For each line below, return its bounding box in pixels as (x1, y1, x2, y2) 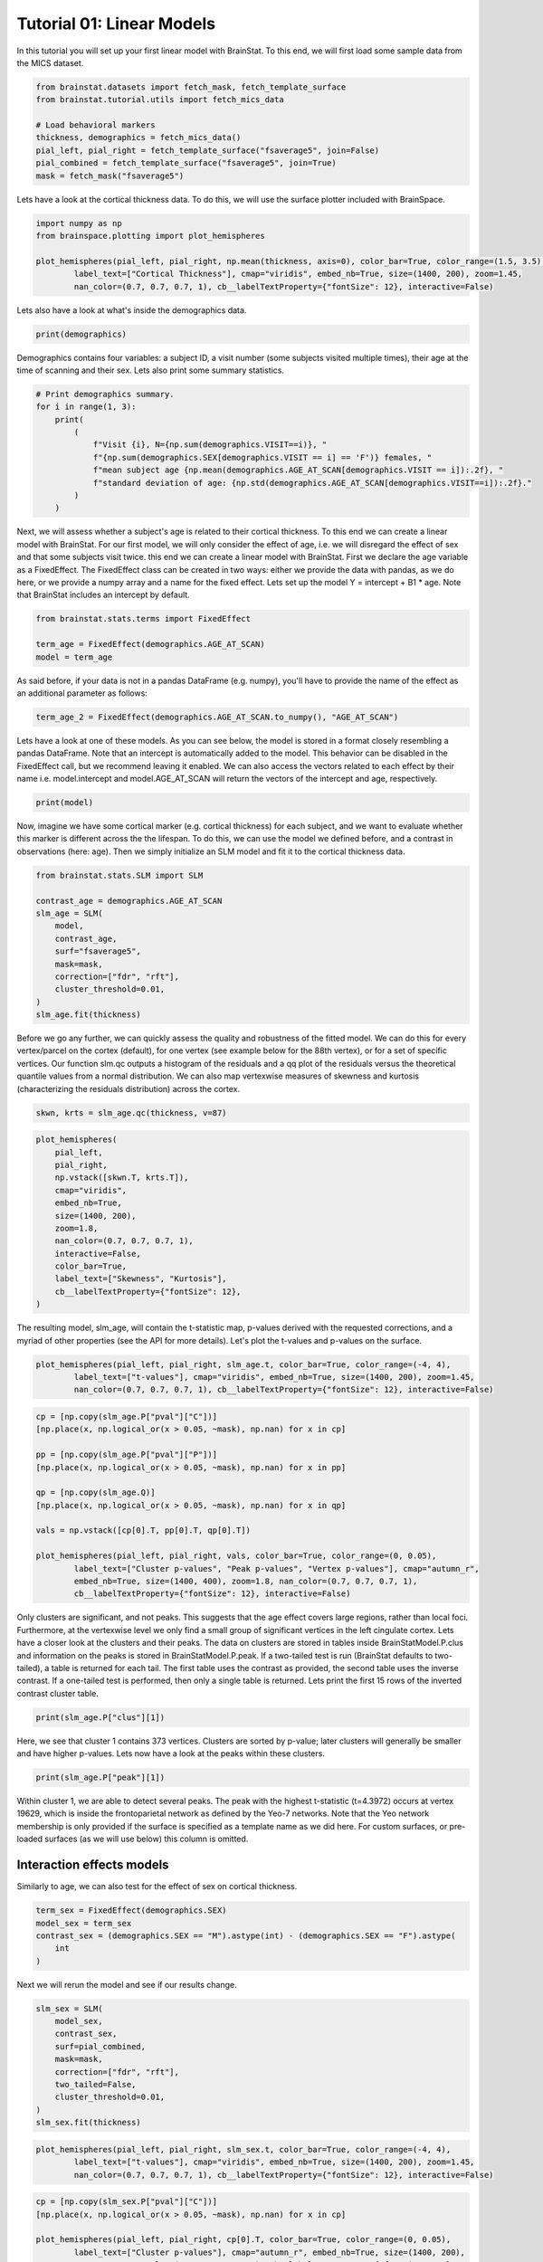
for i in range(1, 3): (35, 402, 137, 412)
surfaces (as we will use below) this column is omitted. (44, 1833, 249, 1845)
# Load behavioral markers (35, 120, 156, 130)
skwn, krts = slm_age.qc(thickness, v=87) (35, 1107, 227, 1117)
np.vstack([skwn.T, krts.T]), (54, 1173, 189, 1183)
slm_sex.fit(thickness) (35, 2117, 142, 2128)
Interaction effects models (16, 1858, 169, 1873)
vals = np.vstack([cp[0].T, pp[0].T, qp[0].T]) (35, 1525, 251, 1535)
